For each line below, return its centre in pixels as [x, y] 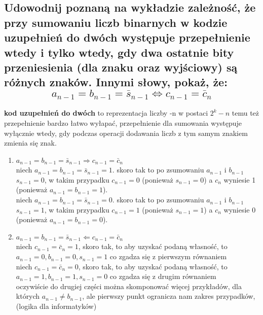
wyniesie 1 [240, 179]
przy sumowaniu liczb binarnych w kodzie [116, 22]
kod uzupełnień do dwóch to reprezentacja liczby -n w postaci [106, 113]
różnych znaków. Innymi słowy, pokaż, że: [116, 82]
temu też [246, 113]
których [28, 296]
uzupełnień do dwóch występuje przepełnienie [127, 37]
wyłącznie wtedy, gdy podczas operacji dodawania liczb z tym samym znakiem [126, 133]
